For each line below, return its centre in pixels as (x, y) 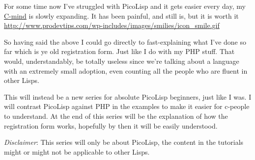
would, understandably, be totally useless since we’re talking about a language (122, 61)
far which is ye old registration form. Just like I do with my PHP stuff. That (119, 51)
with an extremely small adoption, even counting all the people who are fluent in (126, 70)
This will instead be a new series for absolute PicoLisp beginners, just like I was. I (128, 96)
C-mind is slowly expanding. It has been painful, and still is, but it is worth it (121, 15)
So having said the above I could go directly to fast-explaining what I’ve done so (125, 41)
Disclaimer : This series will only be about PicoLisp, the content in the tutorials (124, 142)
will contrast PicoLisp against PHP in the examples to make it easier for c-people (127, 106)
